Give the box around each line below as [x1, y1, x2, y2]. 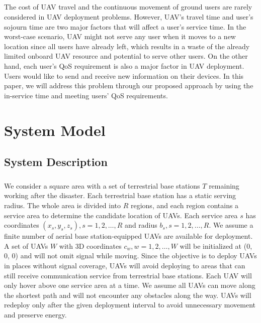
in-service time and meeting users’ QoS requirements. [4, 90, 168, 100]
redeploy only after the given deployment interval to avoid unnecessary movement [4, 299, 256, 310]
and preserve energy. [4, 309, 67, 319]
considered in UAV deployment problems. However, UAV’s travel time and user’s [4, 11, 253, 22]
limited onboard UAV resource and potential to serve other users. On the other [4, 51, 248, 61]
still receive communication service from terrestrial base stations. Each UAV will [4, 270, 252, 280]
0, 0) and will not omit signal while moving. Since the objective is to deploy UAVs [4, 250, 257, 261]
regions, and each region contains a [130, 200, 239, 211]
